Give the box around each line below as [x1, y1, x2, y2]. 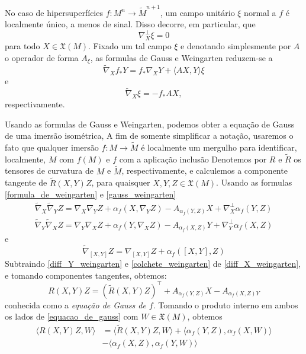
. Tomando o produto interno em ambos [153, 298, 298, 311]
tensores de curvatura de [5, 164, 94, 177]
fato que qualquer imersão [5, 141, 99, 154]
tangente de [5, 176, 47, 189]
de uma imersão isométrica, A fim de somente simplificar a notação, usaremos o [5, 129, 294, 142]
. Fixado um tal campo [88, 40, 172, 52]
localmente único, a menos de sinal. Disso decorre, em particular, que [5, 18, 256, 30]
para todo [5, 40, 40, 52]
